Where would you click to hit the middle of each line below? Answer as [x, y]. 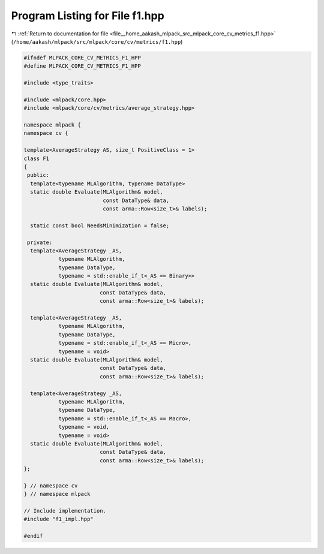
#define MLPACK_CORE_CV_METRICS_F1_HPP [82, 66]
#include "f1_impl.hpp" [59, 519]
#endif [33, 536]
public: [38, 175]
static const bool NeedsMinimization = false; [100, 225]
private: [40, 242]
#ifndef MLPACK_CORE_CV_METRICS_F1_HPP [82, 58]
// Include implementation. [65, 511]
